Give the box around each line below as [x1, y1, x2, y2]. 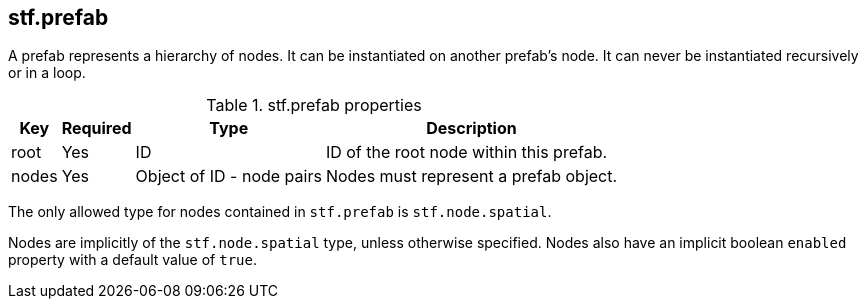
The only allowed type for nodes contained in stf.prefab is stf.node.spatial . [8, 203, 552, 221]
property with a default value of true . [8, 251, 257, 269]
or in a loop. [8, 64, 86, 82]
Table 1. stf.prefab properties [206, 95, 422, 116]
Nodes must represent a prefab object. [325, 166, 618, 187]
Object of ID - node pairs [135, 166, 322, 187]
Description [426, 118, 517, 139]
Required [61, 118, 132, 139]
